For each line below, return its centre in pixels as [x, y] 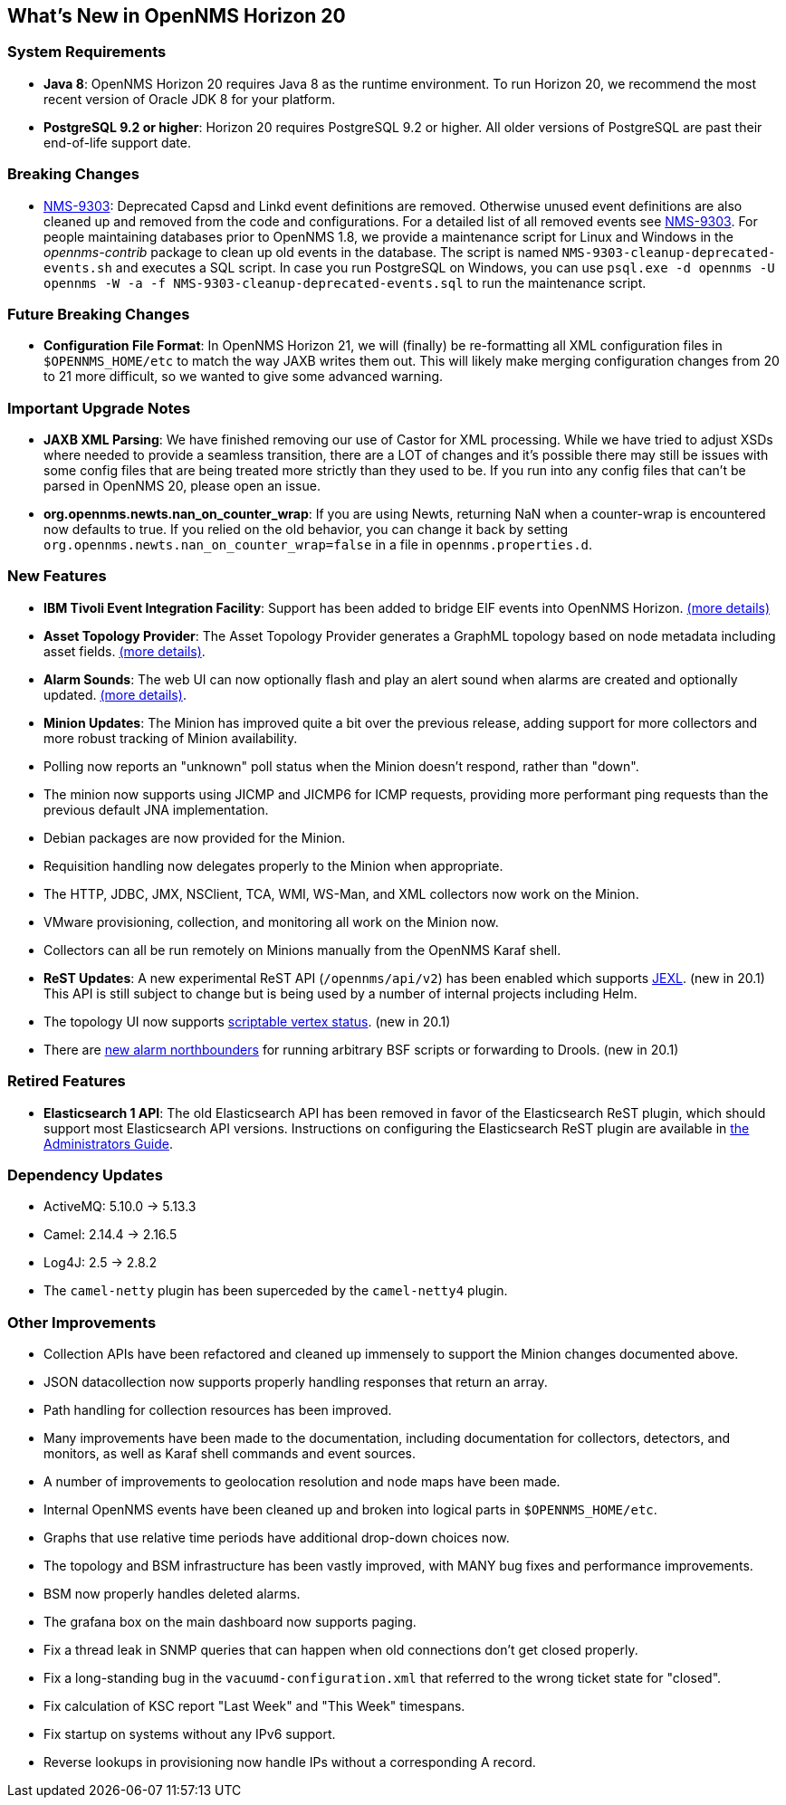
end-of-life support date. [118, 142]
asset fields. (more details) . [125, 651]
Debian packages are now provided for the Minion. [195, 837]
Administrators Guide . [108, 1143]
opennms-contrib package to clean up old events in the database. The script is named [301, 252]
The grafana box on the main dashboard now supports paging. [230, 1622]
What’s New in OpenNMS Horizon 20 [177, 16]
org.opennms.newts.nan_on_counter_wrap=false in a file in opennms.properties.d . [318, 545]
